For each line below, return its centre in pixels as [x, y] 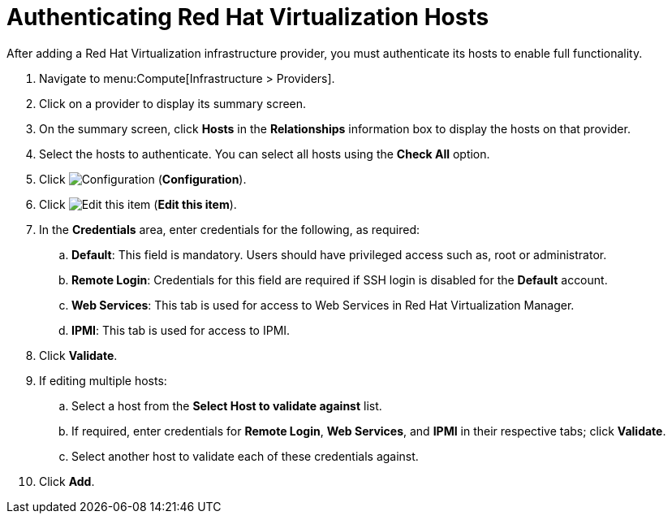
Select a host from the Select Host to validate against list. [227, 405]
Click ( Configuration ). [143, 179]
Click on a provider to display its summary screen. [173, 103]
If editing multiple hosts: [103, 380]
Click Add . [67, 481]
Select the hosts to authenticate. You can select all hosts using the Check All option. [265, 154]
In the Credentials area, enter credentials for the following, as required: [230, 229]
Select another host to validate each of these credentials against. [245, 456]
